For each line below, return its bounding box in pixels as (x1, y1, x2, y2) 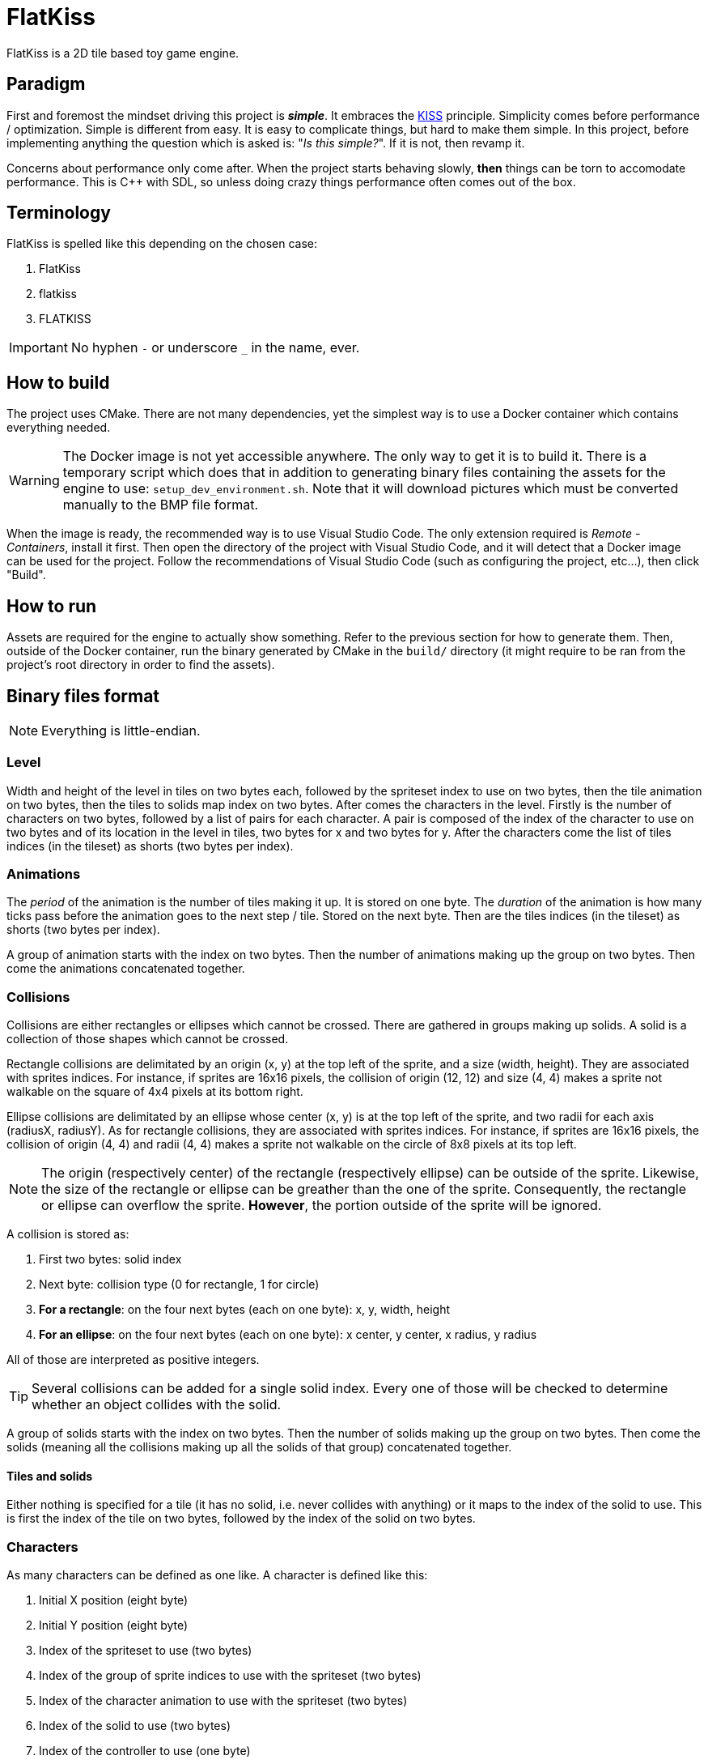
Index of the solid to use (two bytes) (39, 1719, 231, 1733)
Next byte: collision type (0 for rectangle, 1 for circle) (39, 1277, 320, 1292)
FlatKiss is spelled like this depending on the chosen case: (6, 236, 318, 251)
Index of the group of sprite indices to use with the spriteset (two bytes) (39, 1668, 422, 1683)
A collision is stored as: (6, 1227, 129, 1242)
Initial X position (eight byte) (39, 1593, 189, 1608)
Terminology (6, 202, 111, 224)
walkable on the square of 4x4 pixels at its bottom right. (6, 1084, 303, 1099)
